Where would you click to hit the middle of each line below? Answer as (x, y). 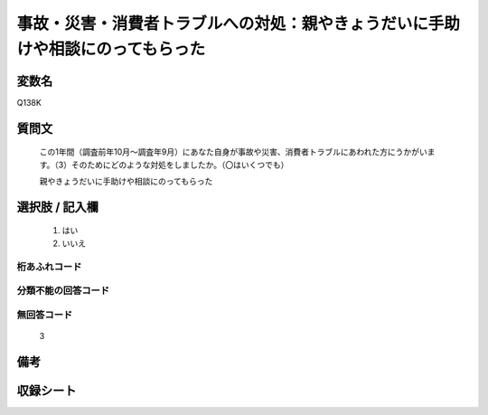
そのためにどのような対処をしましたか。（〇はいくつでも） (180, 165)
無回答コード (45, 315)
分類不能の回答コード (63, 291)
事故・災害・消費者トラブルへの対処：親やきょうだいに (223, 24)
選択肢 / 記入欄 (58, 207)
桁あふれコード (49, 267)
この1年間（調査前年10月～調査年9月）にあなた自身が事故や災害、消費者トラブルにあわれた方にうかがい (234, 152)
